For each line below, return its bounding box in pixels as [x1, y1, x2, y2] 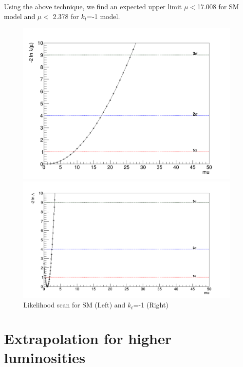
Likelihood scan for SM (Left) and [23, 300, 126, 310]
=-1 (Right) [133, 300, 168, 310]
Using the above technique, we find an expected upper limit [4, 1, 182, 11]
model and [4, 11, 36, 21]
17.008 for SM [197, 1, 239, 11]
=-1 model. [87, 11, 120, 21]
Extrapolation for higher [4, 328, 172, 348]
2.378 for [53, 11, 79, 21]
